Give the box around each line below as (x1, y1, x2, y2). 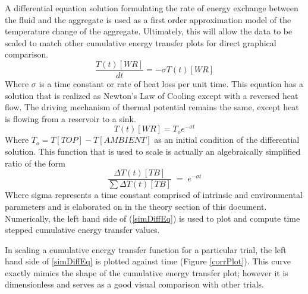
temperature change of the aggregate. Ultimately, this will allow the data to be (5, 25, 293, 37)
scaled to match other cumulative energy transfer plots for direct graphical (5, 36, 276, 49)
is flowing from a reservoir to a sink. (5, 112, 136, 124)
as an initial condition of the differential (154, 133, 300, 146)
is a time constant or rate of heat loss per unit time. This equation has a (39, 78, 304, 90)
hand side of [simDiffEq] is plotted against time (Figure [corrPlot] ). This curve (5, 255, 291, 267)
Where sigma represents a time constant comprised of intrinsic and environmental (5, 188, 303, 201)
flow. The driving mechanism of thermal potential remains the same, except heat (5, 101, 299, 113)
